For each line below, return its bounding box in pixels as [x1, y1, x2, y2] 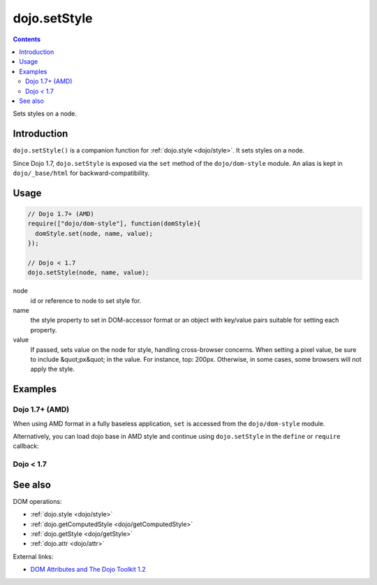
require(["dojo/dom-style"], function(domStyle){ [27, 220, 201, 227]
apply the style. [30, 365, 75, 374]
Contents [13, 35, 41, 43]
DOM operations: [13, 497, 62, 505]
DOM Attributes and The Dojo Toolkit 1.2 [30, 565, 146, 574]
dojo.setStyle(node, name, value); [27, 269, 149, 276]
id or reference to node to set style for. [30, 296, 142, 304]
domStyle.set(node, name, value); [35, 230, 154, 237]
